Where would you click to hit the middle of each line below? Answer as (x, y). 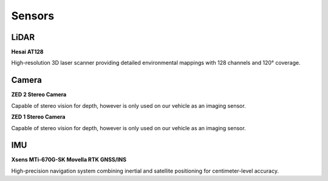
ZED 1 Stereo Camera (38, 117)
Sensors (33, 16)
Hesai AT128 (27, 52)
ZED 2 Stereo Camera (39, 94)
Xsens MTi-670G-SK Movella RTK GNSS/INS (69, 160)
